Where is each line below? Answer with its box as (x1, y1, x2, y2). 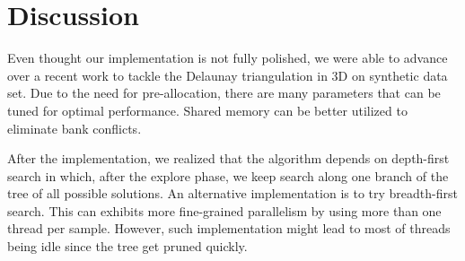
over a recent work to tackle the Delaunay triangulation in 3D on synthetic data (7, 65, 448, 84)
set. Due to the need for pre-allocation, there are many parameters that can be (7, 83, 441, 102)
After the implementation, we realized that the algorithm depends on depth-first (7, 149, 450, 168)
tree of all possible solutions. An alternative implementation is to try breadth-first (7, 184, 458, 203)
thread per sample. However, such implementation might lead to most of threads (7, 219, 451, 238)
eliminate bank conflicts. (7, 118, 142, 137)
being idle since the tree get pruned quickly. (7, 237, 248, 256)
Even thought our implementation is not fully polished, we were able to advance (7, 48, 448, 67)
